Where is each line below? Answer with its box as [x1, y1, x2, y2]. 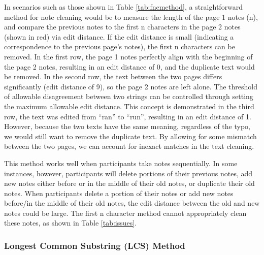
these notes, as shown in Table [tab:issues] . [4, 217, 137, 228]
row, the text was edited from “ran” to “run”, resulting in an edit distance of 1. [4, 111, 251, 121]
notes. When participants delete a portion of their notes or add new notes [4, 187, 234, 198]
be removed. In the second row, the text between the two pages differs [4, 71, 222, 82]
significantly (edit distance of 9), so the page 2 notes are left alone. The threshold [4, 81, 257, 91]
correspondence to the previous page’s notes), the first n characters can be [4, 41, 235, 52]
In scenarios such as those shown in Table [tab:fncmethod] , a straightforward [4, 2, 243, 12]
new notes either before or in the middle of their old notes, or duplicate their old [4, 178, 255, 188]
